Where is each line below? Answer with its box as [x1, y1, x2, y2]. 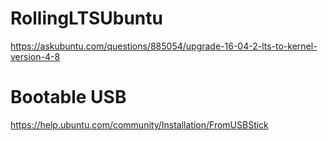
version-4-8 [10, 50, 61, 62]
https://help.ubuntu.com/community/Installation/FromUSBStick [10, 118, 269, 131]
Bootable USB [10, 86, 127, 109]
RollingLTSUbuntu [10, 7, 163, 30]
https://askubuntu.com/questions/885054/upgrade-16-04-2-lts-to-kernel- [10, 40, 318, 52]
